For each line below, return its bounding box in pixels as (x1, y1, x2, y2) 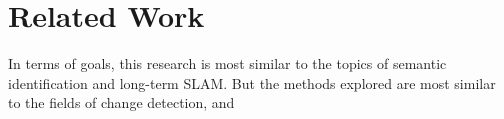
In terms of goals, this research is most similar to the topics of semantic (8, 53, 447, 74)
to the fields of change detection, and (8, 92, 235, 113)
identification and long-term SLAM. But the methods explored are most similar (8, 72, 496, 93)
